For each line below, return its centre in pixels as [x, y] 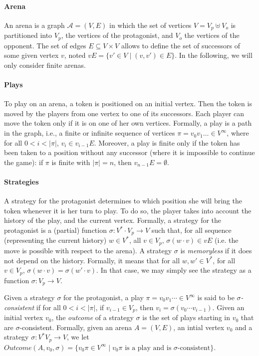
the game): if [24, 162]
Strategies [21, 182]
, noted [75, 55]
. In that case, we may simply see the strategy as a [174, 270]
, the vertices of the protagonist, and [117, 35]
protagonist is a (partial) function [55, 230]
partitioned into [28, 35]
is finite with [71, 162]
